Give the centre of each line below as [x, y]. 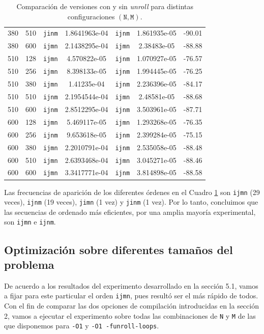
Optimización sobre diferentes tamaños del [119, 249]
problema [29, 264]
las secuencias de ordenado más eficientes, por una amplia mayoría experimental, [130, 212]
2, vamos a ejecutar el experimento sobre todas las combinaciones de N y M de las [130, 315]
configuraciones [91, 16]
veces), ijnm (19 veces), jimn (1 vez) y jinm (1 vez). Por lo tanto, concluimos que [131, 202]
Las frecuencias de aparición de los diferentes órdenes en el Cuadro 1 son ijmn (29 [132, 192]
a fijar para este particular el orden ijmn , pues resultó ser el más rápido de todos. [131, 296]
